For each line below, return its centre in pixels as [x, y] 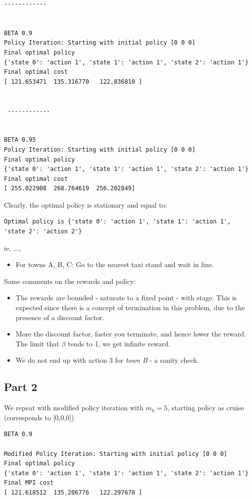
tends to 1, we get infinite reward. [119, 343]
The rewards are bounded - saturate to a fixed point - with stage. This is [126, 298]
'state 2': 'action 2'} [43, 232]
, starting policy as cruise [206, 408]
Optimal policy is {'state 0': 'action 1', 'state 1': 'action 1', [118, 222]
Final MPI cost [29, 483]
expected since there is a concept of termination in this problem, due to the [130, 307]
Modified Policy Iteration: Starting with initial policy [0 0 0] [116, 454]
